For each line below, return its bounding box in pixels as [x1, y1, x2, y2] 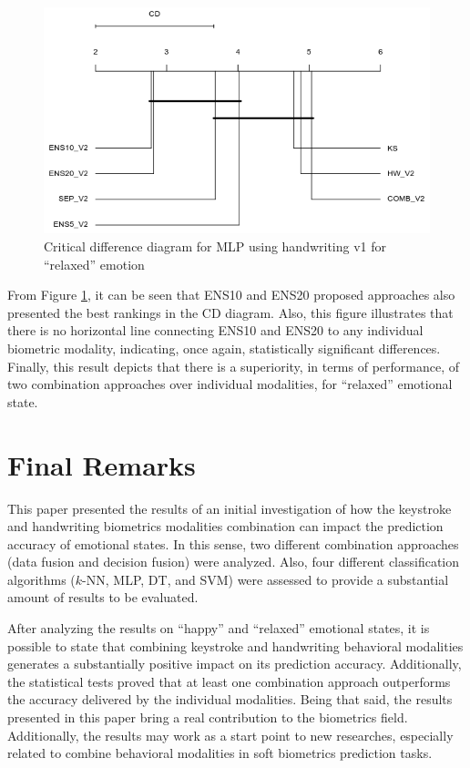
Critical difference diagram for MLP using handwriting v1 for [44, 237, 387, 256]
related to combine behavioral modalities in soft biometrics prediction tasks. [7, 743, 433, 763]
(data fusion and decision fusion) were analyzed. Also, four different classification [7, 552, 460, 571]
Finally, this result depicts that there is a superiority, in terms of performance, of [7, 356, 460, 375]
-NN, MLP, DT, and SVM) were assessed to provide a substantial [82, 569, 449, 589]
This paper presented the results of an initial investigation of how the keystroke [7, 498, 452, 517]
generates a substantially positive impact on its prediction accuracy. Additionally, [7, 654, 462, 673]
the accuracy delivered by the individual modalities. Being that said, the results [7, 690, 453, 709]
